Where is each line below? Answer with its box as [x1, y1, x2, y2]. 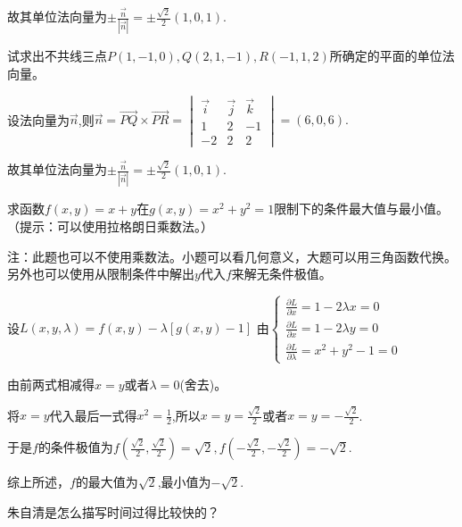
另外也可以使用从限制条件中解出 [7, 264, 194, 283]
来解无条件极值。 [231, 264, 332, 283]
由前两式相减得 [7, 374, 95, 393]
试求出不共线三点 [7, 46, 107, 65]
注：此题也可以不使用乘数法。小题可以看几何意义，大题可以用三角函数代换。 [7, 247, 457, 265]
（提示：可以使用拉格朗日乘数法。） [7, 217, 213, 236]
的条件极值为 [37, 438, 113, 456]
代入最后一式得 [49, 406, 137, 424]
